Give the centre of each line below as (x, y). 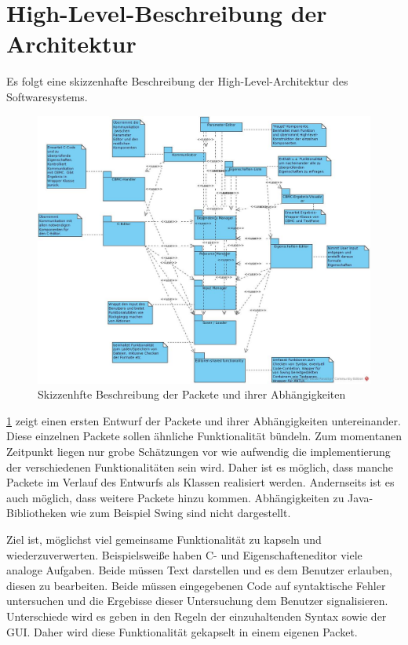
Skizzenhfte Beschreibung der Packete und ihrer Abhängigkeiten (192, 394)
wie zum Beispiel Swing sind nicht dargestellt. (180, 513)
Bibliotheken (36, 513)
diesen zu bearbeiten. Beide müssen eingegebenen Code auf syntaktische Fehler (196, 585)
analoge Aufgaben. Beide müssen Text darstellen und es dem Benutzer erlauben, (199, 570)
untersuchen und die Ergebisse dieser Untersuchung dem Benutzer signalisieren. (197, 601)
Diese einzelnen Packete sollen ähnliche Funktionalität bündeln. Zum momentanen (204, 436)
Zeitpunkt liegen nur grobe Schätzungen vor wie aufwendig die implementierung (199, 452)
